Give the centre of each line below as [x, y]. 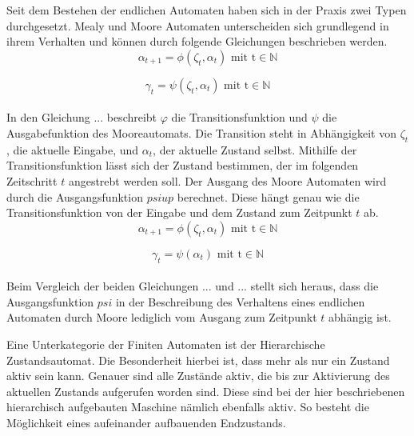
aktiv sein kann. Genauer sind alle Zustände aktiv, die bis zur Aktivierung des [198, 376]
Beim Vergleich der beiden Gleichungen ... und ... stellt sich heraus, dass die [193, 286]
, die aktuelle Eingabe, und [73, 149]
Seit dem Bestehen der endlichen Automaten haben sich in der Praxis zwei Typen [207, 10]
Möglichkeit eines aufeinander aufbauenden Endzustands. [146, 422]
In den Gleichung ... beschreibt [82, 117]
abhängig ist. [360, 317]
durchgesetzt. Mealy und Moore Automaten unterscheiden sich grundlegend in [198, 25]
